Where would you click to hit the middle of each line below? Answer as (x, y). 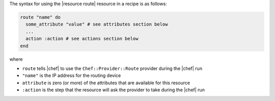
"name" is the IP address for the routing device (72, 75)
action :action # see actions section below (82, 39)
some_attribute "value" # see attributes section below (97, 24)
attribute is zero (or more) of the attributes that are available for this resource (106, 83)
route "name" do (40, 17)
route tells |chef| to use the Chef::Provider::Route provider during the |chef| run (112, 68)
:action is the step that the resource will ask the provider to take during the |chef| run (113, 90)
